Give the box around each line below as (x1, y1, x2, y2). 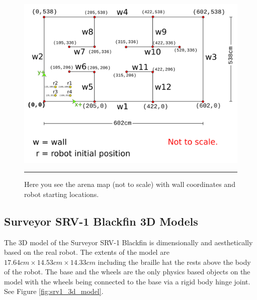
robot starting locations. (24, 188, 99, 199)
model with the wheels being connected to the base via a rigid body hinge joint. (4, 276, 250, 286)
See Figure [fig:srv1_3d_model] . (4, 286, 104, 296)
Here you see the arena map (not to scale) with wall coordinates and (24, 179, 235, 189)
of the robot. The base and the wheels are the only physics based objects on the (4, 266, 250, 277)
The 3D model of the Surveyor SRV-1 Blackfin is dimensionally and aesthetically (4, 237, 253, 247)
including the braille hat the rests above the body (98, 256, 251, 267)
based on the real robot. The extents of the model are (4, 247, 169, 257)
